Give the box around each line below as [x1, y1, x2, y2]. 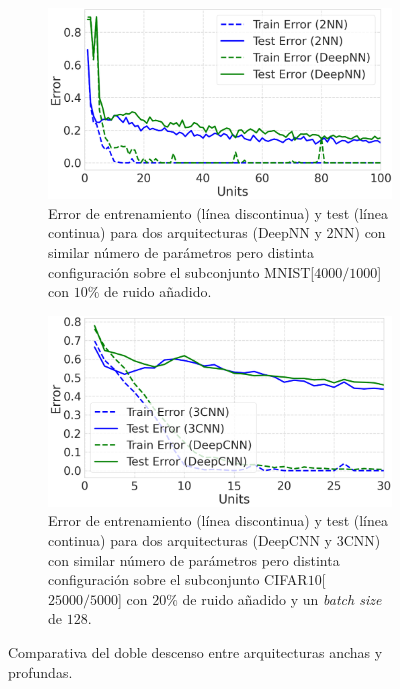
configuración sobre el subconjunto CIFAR [48, 569, 308, 590]
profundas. [8, 661, 73, 682]
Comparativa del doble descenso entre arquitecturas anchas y [8, 642, 383, 662]
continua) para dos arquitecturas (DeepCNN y [48, 530, 332, 551]
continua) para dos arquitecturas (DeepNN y [48, 222, 322, 243]
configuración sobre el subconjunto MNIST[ [48, 261, 315, 282]
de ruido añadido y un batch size [182, 588, 382, 609]
